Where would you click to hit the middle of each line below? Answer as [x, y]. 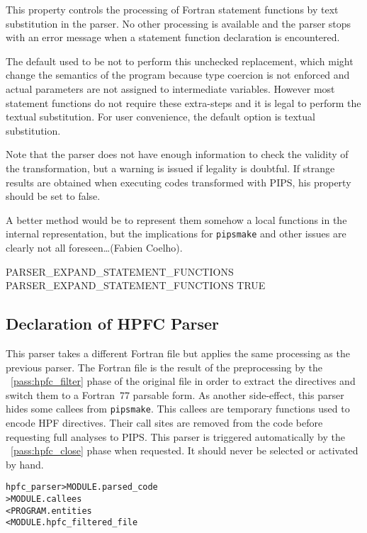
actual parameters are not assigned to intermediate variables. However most [170, 88]
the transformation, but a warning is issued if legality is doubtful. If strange [170, 168]
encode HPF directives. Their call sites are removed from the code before [164, 422]
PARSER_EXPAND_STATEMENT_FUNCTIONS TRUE [136, 285]
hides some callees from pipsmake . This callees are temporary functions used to [178, 409]
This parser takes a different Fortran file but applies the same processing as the [178, 353]
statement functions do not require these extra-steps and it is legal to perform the [183, 102]
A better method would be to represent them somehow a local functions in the [176, 219]
